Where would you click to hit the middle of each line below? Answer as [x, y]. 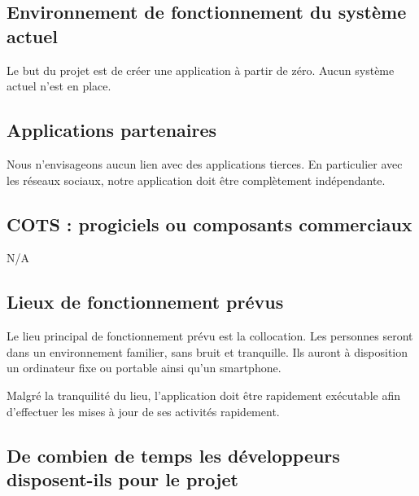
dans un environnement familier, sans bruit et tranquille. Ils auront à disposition [207, 351]
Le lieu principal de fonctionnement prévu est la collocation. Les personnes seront [210, 336]
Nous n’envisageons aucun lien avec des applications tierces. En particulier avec [205, 163]
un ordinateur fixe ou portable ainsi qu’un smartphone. [144, 368]
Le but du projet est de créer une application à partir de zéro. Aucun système [201, 70]
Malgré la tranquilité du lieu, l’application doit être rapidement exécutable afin [203, 395]
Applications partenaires [112, 130]
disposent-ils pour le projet [122, 478]
